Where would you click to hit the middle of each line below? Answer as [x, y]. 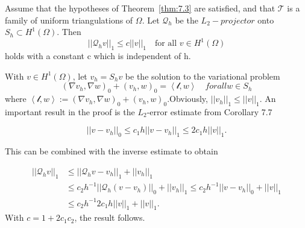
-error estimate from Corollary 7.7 [209, 111]
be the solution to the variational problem [203, 76]
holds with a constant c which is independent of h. [98, 56]
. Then [69, 32]
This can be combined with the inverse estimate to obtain [112, 151]
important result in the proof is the [70, 111]
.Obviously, [187, 99]
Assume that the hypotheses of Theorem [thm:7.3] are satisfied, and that [140, 8]
